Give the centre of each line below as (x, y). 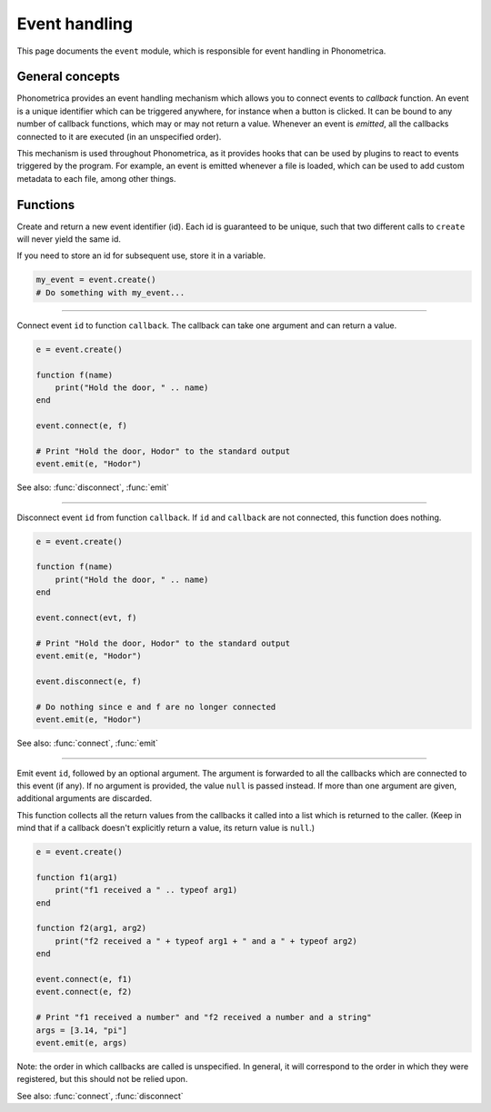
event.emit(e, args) (81, 1042)
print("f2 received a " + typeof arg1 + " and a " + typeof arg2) (206, 941)
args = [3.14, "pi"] (81, 1030)
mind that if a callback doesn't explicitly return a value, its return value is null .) (166, 828)
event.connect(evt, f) (86, 618)
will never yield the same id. (69, 239)
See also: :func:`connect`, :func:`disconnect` (100, 1096)
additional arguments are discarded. (85, 798)
